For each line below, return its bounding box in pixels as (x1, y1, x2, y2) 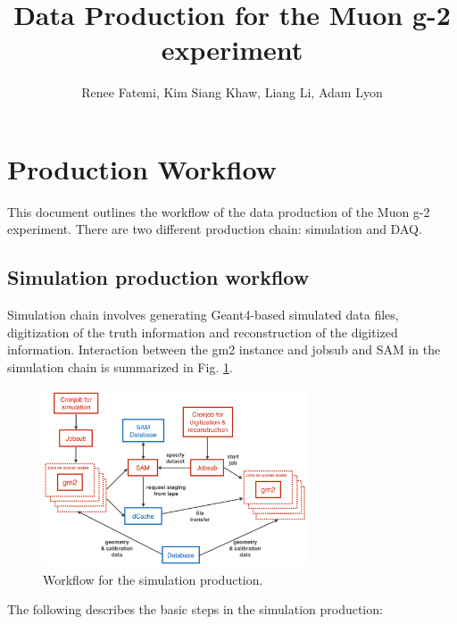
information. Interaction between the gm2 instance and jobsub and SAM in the (7, 340, 441, 359)
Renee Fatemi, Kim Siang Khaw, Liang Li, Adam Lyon (81, 83, 383, 102)
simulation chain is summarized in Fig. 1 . (7, 358, 233, 377)
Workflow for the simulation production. (43, 570, 263, 588)
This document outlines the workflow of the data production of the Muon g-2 (7, 202, 430, 220)
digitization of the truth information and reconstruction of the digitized (7, 322, 398, 341)
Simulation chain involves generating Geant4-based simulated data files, (7, 305, 399, 324)
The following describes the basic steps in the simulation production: (7, 600, 383, 619)
